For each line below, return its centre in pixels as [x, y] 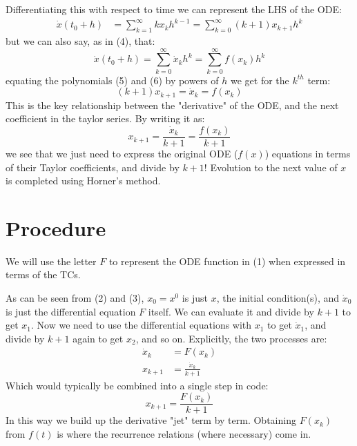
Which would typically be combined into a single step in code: [137, 385]
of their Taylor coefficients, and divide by [93, 167]
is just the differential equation [71, 311]
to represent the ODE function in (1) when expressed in [227, 261]
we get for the [260, 80]
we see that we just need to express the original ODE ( [122, 153]
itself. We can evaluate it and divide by [231, 311]
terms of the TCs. [43, 274]
